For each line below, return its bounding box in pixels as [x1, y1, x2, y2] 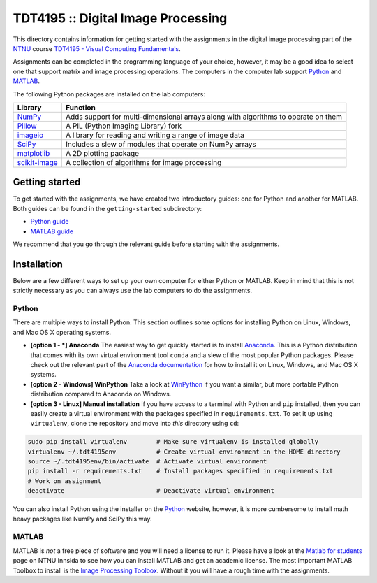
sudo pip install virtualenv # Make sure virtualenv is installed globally [27, 438, 319, 446]
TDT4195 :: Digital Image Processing [13, 10, 228, 26]
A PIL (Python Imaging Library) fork [65, 121, 182, 131]
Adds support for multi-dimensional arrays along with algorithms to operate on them [65, 112, 342, 122]
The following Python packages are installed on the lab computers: [13, 89, 205, 98]
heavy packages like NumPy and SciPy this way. [13, 514, 152, 523]
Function [65, 102, 96, 112]
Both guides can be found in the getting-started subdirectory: [13, 204, 202, 213]
